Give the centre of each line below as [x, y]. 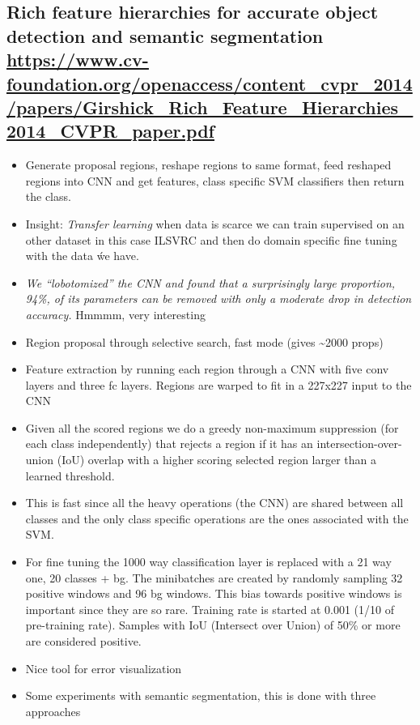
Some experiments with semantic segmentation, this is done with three [201, 695]
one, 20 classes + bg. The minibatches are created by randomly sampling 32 [214, 577]
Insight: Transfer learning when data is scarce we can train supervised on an [215, 223]
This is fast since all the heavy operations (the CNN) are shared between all [214, 503]
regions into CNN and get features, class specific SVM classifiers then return [215, 180]
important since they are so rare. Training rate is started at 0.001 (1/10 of [210, 609]
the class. [48, 196]
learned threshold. [70, 475]
